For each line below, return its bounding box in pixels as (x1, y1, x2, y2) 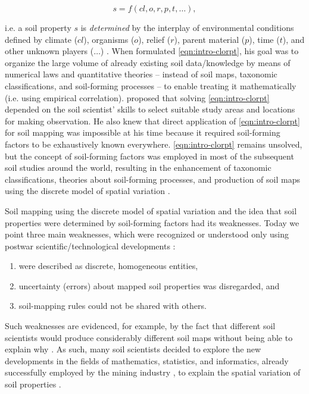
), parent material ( (174, 33, 245, 45)
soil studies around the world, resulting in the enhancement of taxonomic (5, 161, 271, 174)
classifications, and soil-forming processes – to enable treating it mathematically (5, 79, 296, 92)
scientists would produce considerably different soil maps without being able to (5, 331, 293, 343)
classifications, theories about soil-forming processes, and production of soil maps (5, 173, 300, 185)
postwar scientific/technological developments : (5, 239, 176, 252)
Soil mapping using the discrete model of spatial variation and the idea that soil (5, 204, 297, 217)
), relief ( (138, 33, 171, 45)
